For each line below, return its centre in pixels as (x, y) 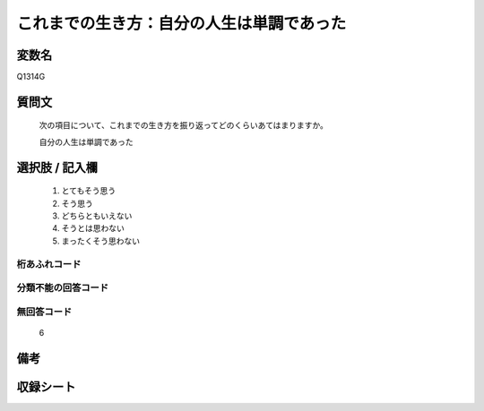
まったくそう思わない (101, 241)
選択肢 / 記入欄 (57, 167)
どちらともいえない (97, 216)
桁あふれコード (49, 264)
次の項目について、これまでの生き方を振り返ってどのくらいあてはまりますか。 (184, 125)
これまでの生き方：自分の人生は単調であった (181, 23)
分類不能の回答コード (63, 288)
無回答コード (44, 312)
